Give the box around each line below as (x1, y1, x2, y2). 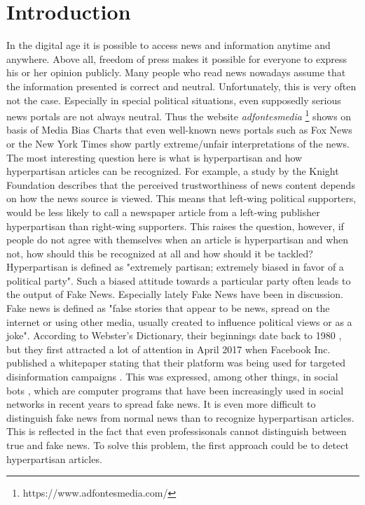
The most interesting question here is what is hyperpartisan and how (6, 150, 303, 164)
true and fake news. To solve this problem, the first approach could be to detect (6, 438, 349, 452)
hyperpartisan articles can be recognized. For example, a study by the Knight (6, 164, 339, 178)
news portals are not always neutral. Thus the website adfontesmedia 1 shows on (6, 107, 352, 123)
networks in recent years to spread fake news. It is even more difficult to (6, 397, 316, 411)
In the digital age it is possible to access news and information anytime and (6, 38, 331, 52)
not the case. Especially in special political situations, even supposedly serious (6, 92, 341, 107)
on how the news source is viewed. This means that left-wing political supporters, (6, 191, 357, 206)
